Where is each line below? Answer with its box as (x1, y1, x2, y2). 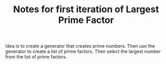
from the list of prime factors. (5, 54, 68, 60)
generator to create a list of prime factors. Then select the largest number (5, 48, 161, 54)
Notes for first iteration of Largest (13, 4, 159, 15)
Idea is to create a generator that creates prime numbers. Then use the (5, 43, 155, 49)
